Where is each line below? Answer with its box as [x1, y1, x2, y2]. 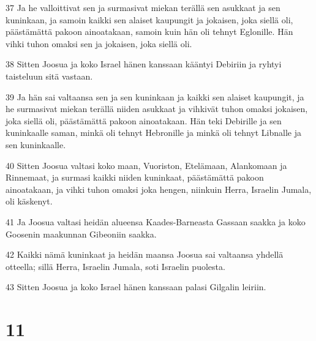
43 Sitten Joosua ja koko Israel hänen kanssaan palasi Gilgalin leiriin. [6, 280, 266, 293]
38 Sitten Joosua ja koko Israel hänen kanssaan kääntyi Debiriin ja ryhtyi [6, 58, 282, 70]
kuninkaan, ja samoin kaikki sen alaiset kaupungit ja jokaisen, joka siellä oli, [6, 13, 293, 26]
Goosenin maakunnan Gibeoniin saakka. [6, 227, 157, 240]
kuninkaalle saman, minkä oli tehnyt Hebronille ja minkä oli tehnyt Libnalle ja [6, 126, 301, 139]
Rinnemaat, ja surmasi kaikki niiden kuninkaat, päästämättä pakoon [6, 171, 264, 184]
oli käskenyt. [6, 195, 53, 208]
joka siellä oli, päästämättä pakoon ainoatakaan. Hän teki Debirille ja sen [6, 114, 282, 127]
